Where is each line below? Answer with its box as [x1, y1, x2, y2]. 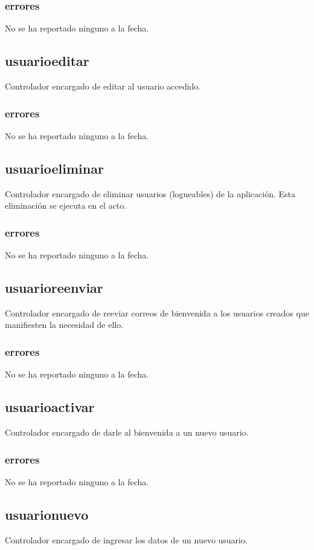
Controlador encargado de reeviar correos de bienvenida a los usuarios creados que [5, 306, 309, 319]
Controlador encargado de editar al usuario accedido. [5, 80, 201, 93]
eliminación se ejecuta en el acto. [5, 199, 127, 212]
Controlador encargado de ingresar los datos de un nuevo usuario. [5, 533, 248, 546]
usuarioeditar [5, 51, 89, 70]
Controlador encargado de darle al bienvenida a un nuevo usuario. [5, 426, 249, 439]
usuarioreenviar [5, 278, 103, 297]
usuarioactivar [5, 398, 95, 416]
